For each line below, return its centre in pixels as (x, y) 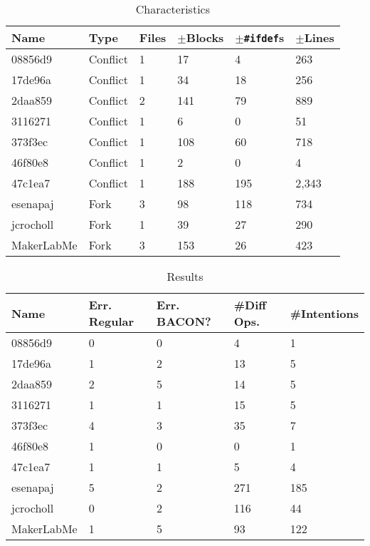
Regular (111, 321)
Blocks (205, 37)
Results (185, 276)
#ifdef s (264, 37)
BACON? (184, 321)
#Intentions (324, 313)
